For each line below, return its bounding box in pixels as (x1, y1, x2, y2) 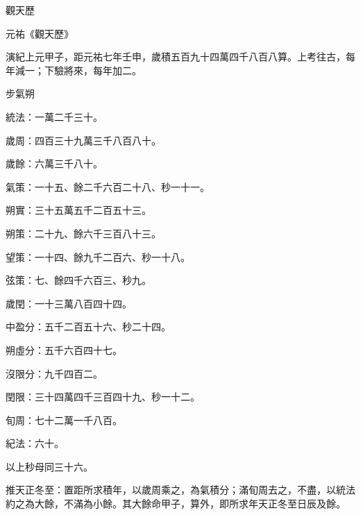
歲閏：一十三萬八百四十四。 (6, 296, 132, 310)
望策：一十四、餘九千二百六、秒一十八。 (6, 249, 190, 264)
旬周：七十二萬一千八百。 (6, 412, 122, 427)
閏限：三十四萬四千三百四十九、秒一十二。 (6, 389, 200, 404)
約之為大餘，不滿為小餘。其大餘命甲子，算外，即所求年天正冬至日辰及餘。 (6, 496, 346, 511)
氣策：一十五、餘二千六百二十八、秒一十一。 (6, 179, 210, 194)
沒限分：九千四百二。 (6, 366, 103, 380)
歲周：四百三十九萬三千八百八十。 (6, 133, 161, 147)
